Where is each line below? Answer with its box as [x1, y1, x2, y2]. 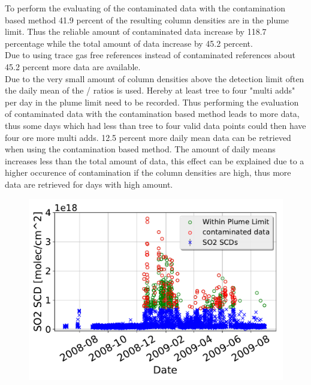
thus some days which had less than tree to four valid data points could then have [5, 119, 306, 131]
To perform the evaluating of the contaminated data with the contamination [5, 2, 285, 14]
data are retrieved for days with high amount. [5, 178, 173, 190]
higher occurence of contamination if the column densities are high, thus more [5, 166, 291, 179]
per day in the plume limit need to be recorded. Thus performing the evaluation [5, 95, 299, 108]
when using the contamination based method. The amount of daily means [5, 143, 276, 155]
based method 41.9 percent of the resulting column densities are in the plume [5, 13, 289, 26]
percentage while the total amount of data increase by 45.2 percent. [5, 37, 253, 49]
